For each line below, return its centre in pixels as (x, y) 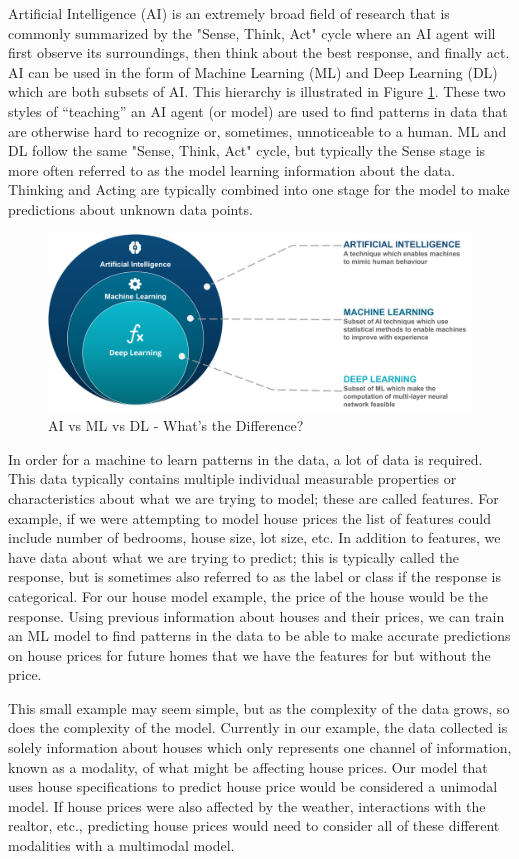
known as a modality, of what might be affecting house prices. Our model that (248, 766)
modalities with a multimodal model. (121, 845)
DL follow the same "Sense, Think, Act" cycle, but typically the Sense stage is (247, 150)
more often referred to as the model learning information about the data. (232, 169)
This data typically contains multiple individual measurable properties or (232, 478)
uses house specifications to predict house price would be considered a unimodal (253, 786)
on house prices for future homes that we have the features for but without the (249, 654)
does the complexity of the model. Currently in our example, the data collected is (258, 727)
